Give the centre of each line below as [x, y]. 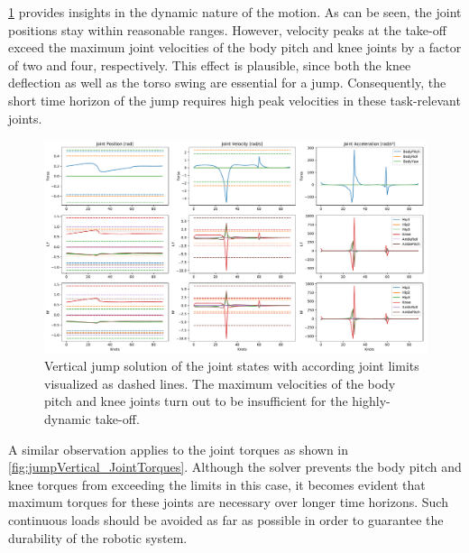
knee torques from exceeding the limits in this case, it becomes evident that [217, 484]
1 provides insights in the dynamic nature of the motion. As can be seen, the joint [235, 12]
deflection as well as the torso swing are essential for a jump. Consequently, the [227, 83]
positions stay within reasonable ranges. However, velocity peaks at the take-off [227, 29]
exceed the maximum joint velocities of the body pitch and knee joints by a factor [235, 47]
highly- [371, 401]
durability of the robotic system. [98, 537]
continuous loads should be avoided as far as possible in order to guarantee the [226, 519]
